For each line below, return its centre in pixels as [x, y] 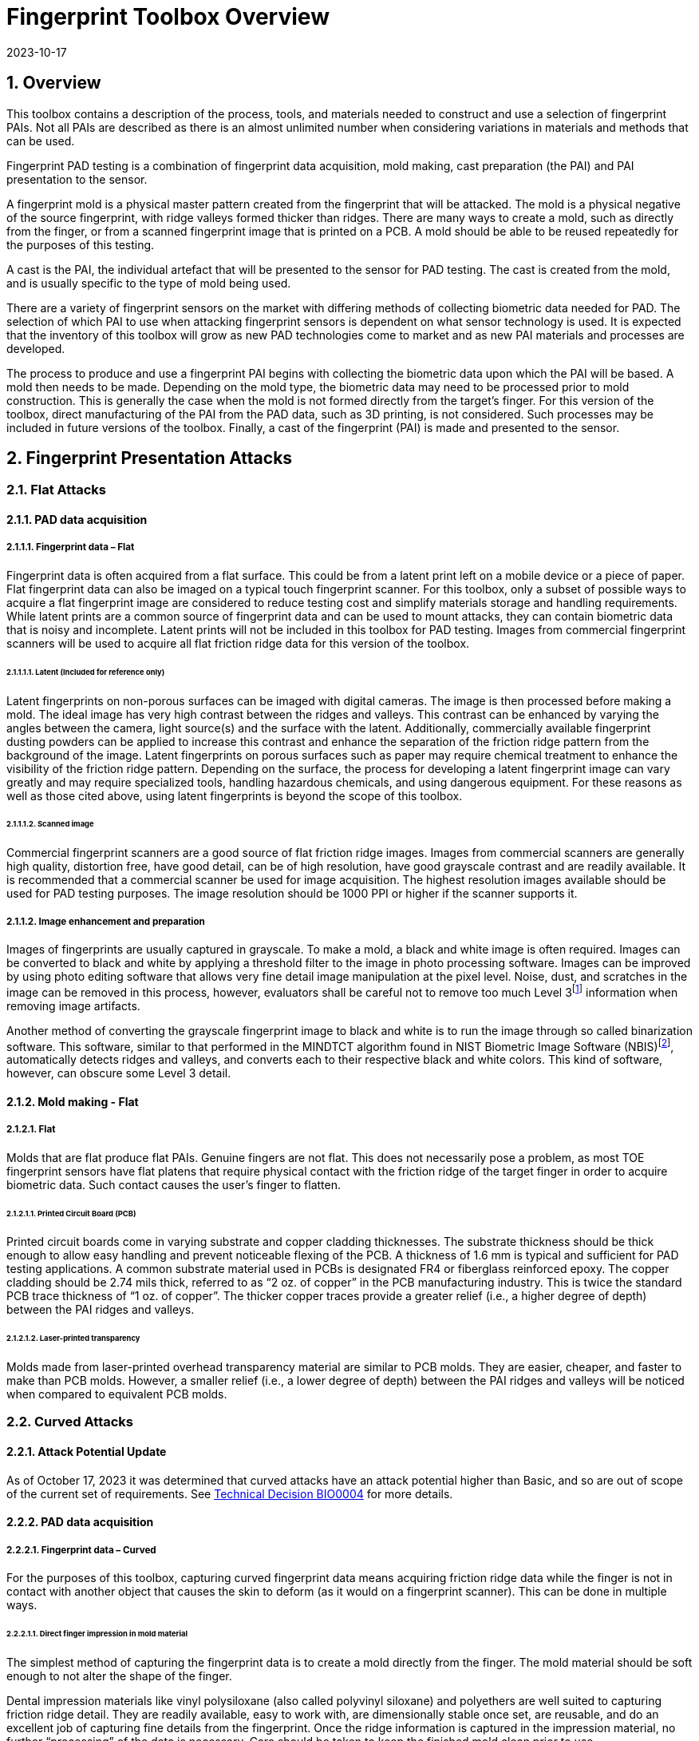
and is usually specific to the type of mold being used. [149, 283]
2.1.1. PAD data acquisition [77, 520]
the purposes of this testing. [81, 244]
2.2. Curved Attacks [70, 1422]
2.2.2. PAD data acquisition [80, 1522]
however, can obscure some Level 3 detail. [119, 1073]
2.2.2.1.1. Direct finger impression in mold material [97, 1633]
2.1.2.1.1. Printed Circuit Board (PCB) [71, 1213]
